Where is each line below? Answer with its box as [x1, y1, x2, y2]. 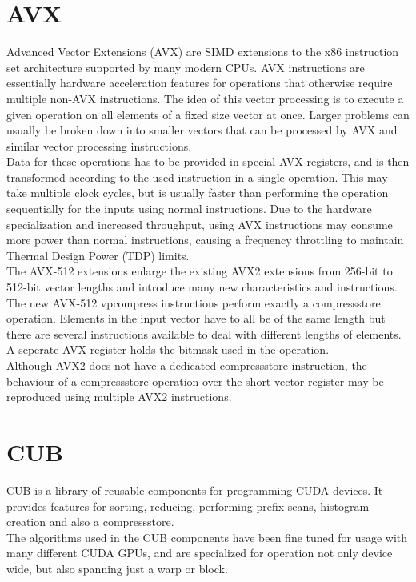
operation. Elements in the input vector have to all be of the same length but [6, 310, 386, 327]
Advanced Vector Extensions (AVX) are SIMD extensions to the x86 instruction [6, 43, 399, 60]
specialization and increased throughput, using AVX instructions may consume [6, 215, 393, 232]
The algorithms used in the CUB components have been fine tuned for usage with [6, 528, 408, 545]
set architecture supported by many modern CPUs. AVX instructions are [6, 58, 365, 75]
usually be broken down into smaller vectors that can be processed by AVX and [6, 122, 398, 138]
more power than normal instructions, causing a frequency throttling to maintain [6, 231, 404, 248]
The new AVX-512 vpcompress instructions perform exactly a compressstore [6, 294, 381, 311]
